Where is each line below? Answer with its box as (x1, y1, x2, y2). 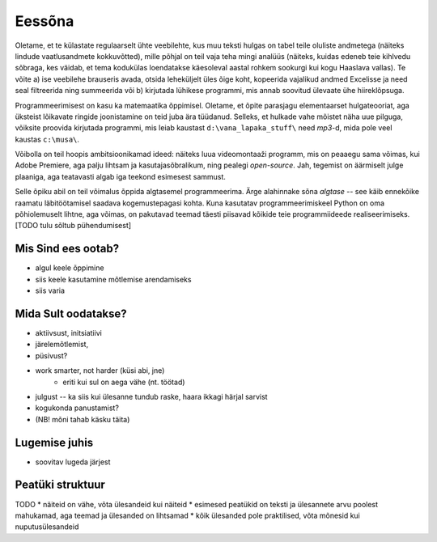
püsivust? (35, 350, 68, 360)
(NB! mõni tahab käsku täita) (35, 414, 130, 424)
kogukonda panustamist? (35, 403, 119, 413)
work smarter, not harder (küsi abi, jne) (35, 366, 165, 375)
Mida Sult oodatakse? (15, 307, 127, 320)
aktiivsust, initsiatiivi (35, 328, 103, 337)
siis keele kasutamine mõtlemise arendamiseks (35, 274, 192, 284)
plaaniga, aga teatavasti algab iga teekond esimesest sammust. (15, 171, 227, 181)
